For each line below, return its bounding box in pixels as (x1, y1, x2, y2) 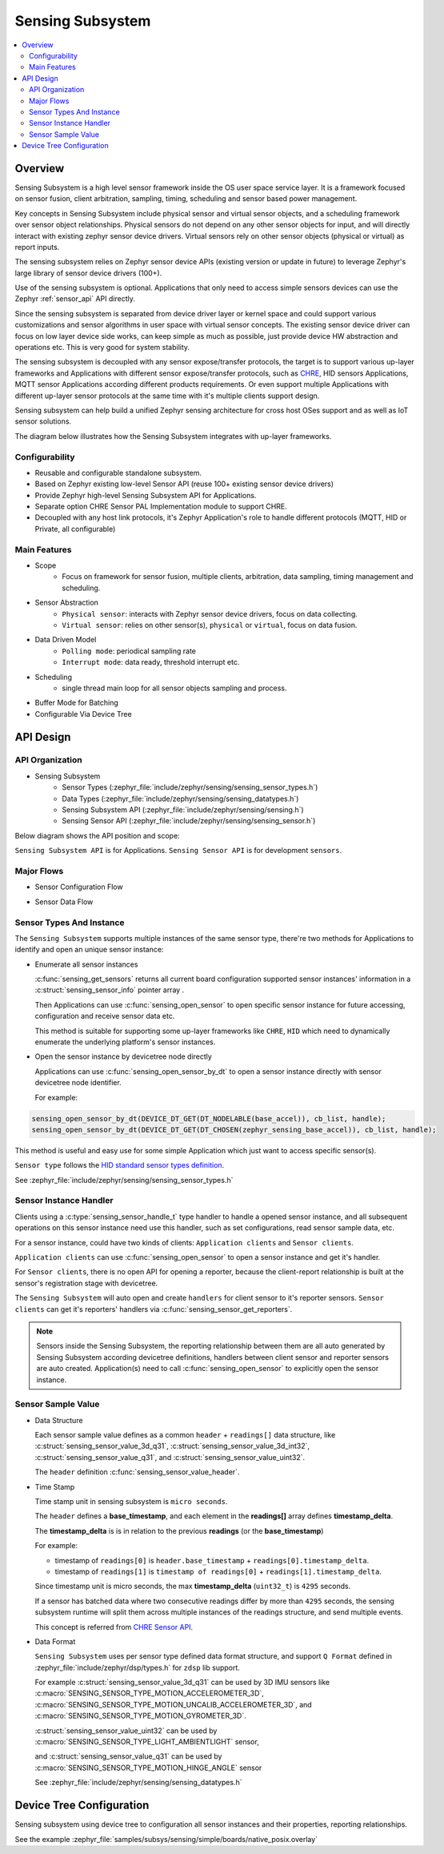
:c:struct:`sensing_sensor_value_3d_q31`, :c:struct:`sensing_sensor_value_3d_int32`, (34, 1442, 310, 1451)
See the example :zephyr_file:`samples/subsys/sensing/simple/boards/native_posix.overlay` (14, 1834, 318, 1844)
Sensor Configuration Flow (34, 882, 123, 892)
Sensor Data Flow (34, 897, 94, 907)
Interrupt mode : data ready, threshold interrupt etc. (62, 658, 240, 667)
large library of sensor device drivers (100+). (14, 268, 162, 278)
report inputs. (14, 242, 60, 251)
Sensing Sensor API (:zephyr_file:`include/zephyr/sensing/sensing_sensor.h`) (62, 816, 316, 826)
